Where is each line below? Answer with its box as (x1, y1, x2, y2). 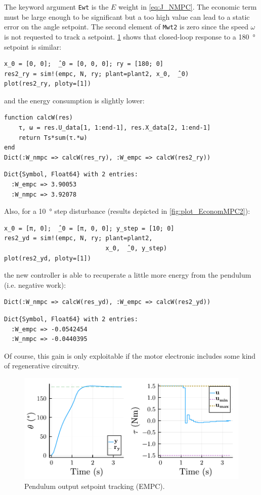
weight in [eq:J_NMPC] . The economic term (118, 2, 257, 12)
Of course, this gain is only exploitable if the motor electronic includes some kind (4, 350, 256, 361)
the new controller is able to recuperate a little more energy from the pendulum (4, 270, 251, 280)
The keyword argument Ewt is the (4, 2, 109, 12)
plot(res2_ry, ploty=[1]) (4, 80, 91, 88)
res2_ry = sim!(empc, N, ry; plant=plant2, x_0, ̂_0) (4, 70, 189, 78)
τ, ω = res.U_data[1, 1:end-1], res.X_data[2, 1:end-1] (18, 124, 211, 132)
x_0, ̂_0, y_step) (105, 245, 167, 252)
